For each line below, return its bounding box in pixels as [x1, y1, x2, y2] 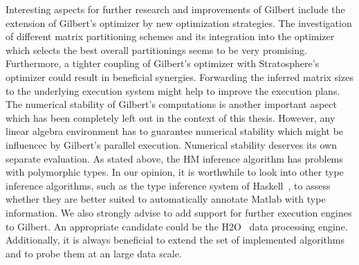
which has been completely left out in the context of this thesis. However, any [6, 110, 335, 125]
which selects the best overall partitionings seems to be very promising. [6, 42, 307, 57]
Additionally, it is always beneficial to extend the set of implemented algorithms [6, 232, 344, 247]
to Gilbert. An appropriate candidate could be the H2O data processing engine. [6, 219, 348, 233]
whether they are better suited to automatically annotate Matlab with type [6, 192, 326, 206]
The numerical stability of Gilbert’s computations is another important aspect [6, 97, 337, 111]
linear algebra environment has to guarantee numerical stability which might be [6, 124, 344, 138]
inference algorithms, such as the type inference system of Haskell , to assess [6, 178, 331, 192]
